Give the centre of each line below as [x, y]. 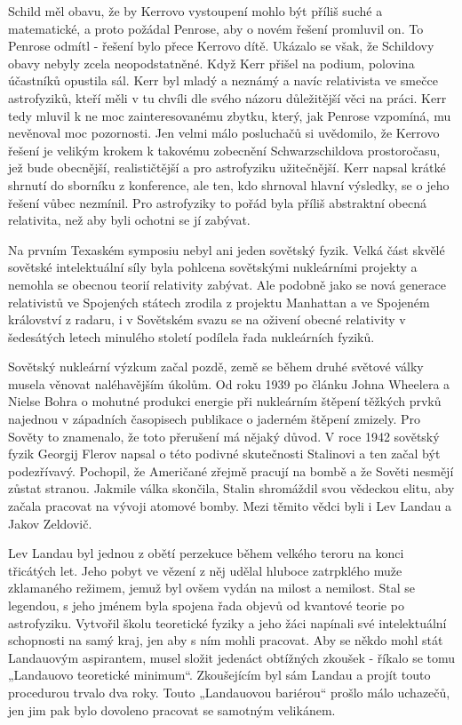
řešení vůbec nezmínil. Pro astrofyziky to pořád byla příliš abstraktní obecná [217, 202]
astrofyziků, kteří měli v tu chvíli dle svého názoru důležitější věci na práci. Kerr [227, 97]
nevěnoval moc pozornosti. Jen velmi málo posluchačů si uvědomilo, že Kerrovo [224, 133]
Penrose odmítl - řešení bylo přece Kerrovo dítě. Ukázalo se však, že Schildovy [221, 46]
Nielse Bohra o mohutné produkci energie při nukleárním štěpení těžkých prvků [225, 401]
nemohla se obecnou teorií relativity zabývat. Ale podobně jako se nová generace [227, 284]
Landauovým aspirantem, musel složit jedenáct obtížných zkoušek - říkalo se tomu [232, 657]
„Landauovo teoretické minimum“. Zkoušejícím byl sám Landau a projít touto [219, 675]
